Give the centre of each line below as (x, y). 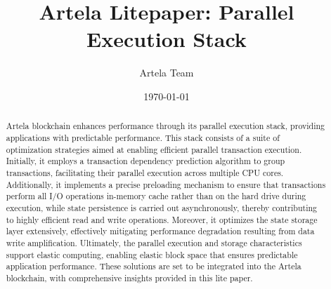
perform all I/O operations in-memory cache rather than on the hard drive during (156, 196)
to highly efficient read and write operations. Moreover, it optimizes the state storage (162, 219)
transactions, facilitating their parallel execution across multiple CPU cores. (145, 172)
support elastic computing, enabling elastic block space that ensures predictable (152, 254)
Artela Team (167, 73)
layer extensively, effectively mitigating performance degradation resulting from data (160, 231)
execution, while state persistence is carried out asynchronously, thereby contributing (162, 207)
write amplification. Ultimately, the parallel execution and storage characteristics (154, 242)
